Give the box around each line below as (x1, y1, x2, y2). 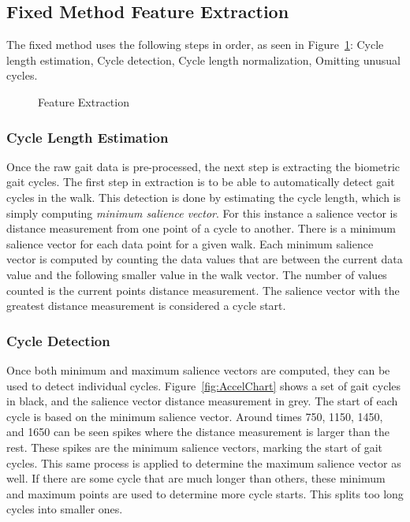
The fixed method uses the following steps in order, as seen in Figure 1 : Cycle (6, 36, 384, 53)
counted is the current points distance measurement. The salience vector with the (6, 282, 400, 298)
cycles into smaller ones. (6, 501, 123, 517)
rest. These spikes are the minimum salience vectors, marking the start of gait (6, 438, 383, 455)
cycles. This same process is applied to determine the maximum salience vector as (6, 454, 401, 471)
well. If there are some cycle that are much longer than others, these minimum (6, 470, 386, 487)
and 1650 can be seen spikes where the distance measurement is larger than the (6, 423, 389, 440)
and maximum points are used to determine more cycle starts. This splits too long (6, 485, 404, 501)
